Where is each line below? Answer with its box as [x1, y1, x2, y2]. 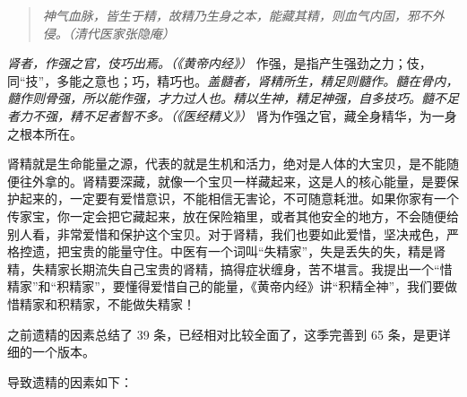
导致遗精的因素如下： [7, 372, 133, 391]
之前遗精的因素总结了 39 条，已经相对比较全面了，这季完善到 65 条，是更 [7, 324, 438, 343]
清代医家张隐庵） [74, 23, 175, 42]
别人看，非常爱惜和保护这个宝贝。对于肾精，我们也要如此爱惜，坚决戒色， [7, 224, 446, 243]
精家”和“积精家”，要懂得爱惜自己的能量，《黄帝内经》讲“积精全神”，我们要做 [7, 277, 458, 296]
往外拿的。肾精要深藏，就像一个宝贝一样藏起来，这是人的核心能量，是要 [19, 171, 446, 190]
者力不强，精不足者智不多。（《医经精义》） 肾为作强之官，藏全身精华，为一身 [7, 106, 457, 125]
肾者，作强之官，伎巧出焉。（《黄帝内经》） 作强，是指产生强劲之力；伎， [7, 54, 432, 73]
